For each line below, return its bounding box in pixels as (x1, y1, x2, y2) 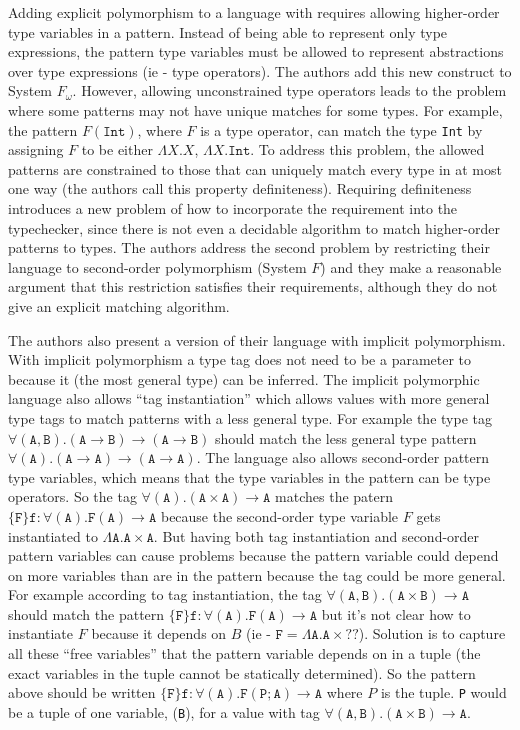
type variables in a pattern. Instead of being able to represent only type (8, 21, 448, 42)
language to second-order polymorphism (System (8, 256, 307, 277)
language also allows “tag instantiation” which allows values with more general (8, 388, 490, 409)
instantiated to (8, 525, 98, 546)
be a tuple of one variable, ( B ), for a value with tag (8, 701, 320, 722)
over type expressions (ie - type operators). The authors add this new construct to (8, 60, 512, 81)
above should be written (8, 682, 156, 703)
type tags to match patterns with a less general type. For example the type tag (8, 407, 492, 428)
